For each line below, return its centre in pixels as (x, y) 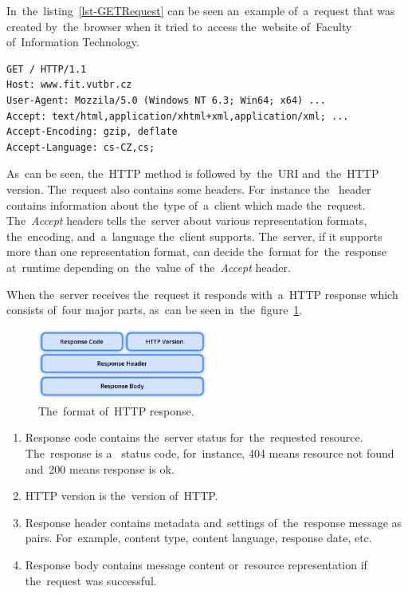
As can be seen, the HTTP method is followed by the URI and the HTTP (193, 173)
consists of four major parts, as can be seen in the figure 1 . (155, 310)
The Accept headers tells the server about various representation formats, (187, 220)
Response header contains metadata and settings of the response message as (214, 522)
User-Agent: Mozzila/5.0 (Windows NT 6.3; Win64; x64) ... (166, 100)
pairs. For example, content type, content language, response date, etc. (198, 538)
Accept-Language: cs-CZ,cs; (81, 147)
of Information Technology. (73, 42)
